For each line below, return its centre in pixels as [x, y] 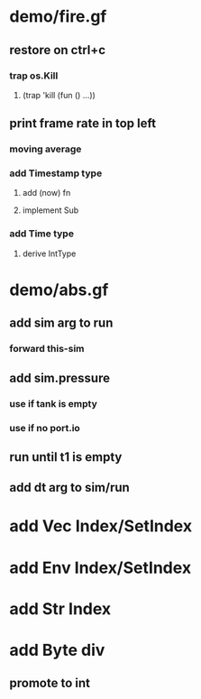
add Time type [42, 234]
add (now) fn [46, 193]
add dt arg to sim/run [70, 487]
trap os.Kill [34, 76]
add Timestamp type [56, 173]
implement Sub [50, 210]
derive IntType [49, 253]
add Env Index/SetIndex [100, 568]
